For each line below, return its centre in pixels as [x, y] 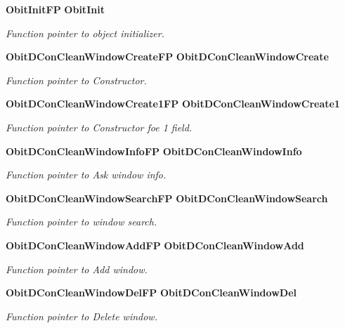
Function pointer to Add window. [77, 269]
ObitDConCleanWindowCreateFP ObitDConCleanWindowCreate [167, 57]
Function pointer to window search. [82, 222]
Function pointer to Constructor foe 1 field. [99, 127]
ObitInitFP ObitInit [55, 9]
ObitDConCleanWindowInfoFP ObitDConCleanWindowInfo [154, 151]
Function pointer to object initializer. [85, 33]
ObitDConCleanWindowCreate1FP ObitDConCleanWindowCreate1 [173, 104]
